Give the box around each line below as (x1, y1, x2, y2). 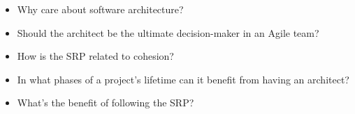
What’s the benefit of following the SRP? (17, 95, 194, 110)
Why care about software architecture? (17, 2, 184, 16)
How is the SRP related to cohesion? (17, 49, 174, 63)
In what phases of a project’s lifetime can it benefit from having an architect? (17, 72, 349, 86)
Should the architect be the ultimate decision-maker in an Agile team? (17, 25, 319, 40)
